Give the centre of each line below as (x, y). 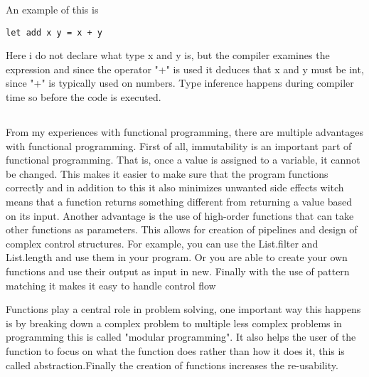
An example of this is (52, 9)
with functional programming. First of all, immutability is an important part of (179, 145)
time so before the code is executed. (84, 97)
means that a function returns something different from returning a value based (179, 201)
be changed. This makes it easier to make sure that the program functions (167, 173)
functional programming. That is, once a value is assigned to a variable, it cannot (183, 160)
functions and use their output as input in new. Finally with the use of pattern (178, 271)
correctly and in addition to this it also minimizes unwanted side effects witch (175, 187)
